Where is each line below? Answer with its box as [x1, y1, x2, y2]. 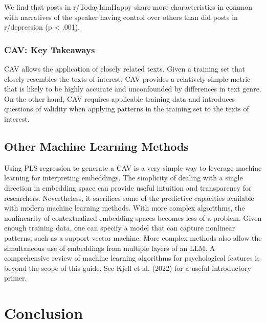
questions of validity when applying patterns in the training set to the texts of [4, 103, 249, 114]
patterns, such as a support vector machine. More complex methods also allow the [4, 232, 262, 243]
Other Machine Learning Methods [4, 138, 189, 154]
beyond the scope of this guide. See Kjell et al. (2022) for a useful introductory [4, 262, 251, 273]
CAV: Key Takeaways [4, 43, 95, 56]
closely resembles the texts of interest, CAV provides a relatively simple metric [4, 73, 251, 84]
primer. [4, 272, 27, 283]
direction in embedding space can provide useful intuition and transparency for [4, 182, 252, 193]
